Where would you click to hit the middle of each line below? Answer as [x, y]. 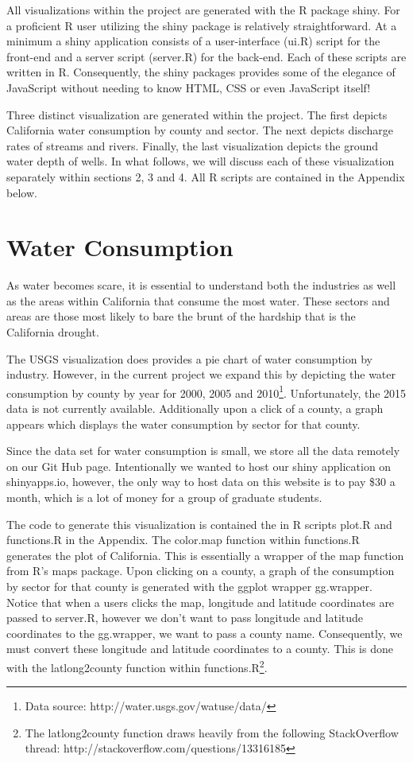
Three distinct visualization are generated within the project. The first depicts [197, 114]
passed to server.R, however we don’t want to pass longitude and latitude [185, 618]
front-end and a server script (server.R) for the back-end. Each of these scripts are [206, 56]
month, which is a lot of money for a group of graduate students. [164, 498]
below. [22, 192]
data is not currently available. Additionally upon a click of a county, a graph [195, 408]
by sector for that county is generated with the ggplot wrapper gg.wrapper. [189, 586]
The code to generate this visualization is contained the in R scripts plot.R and [199, 524]
